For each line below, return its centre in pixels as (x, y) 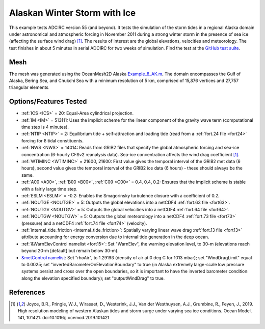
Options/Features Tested (48, 101)
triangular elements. (29, 87)
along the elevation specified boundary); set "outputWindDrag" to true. (93, 278)
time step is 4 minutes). (45, 127)
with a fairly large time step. (50, 189)
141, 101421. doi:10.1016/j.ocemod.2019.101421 (64, 318)
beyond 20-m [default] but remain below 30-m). (70, 251)
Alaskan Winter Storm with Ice (72, 13)
